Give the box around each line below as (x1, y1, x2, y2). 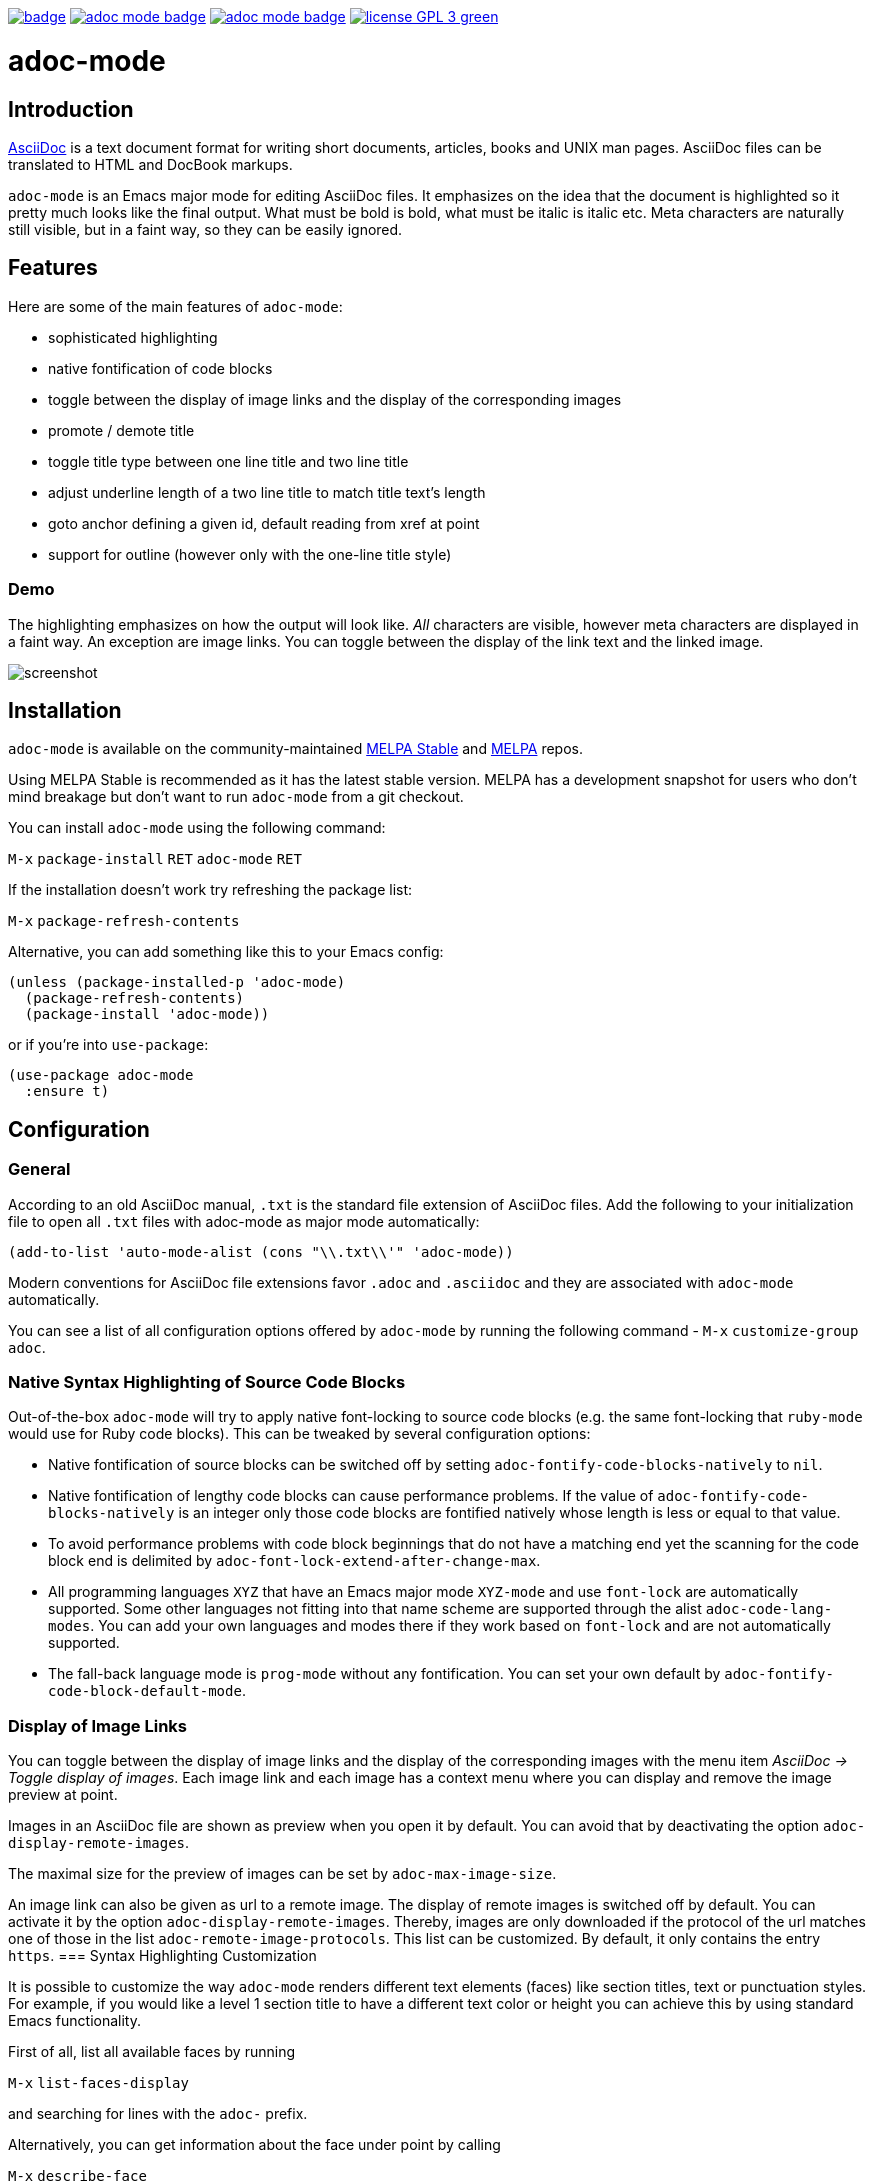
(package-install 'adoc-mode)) (24, 1006, 270, 1023)
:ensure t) (24, 1083, 110, 1100)
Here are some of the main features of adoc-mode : (8, 297, 343, 315)
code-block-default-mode (48, 1683, 242, 1700)
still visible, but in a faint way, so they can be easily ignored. (8, 220, 403, 238)
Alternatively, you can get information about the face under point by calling (8, 2136, 501, 2154)
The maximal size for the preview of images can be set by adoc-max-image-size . (8, 1865, 557, 1883)
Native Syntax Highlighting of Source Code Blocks (8, 1371, 406, 1392)
